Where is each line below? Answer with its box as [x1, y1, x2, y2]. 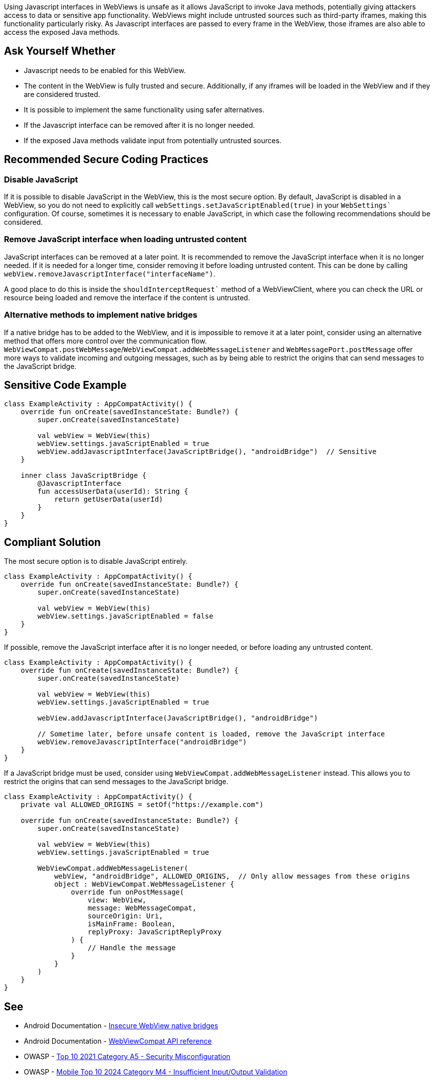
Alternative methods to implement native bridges [4, 310, 198, 320]
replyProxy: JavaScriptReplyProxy [87, 928, 222, 936]
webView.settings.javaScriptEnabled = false [37, 612, 214, 621]
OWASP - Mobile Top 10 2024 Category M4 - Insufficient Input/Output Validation [24, 1068, 288, 1077]
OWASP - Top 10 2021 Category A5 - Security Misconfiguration [24, 1052, 230, 1061]
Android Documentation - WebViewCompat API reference [24, 1037, 212, 1046]
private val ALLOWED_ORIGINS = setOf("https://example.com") [20, 801, 264, 809]
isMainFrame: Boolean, [87, 920, 176, 928]
